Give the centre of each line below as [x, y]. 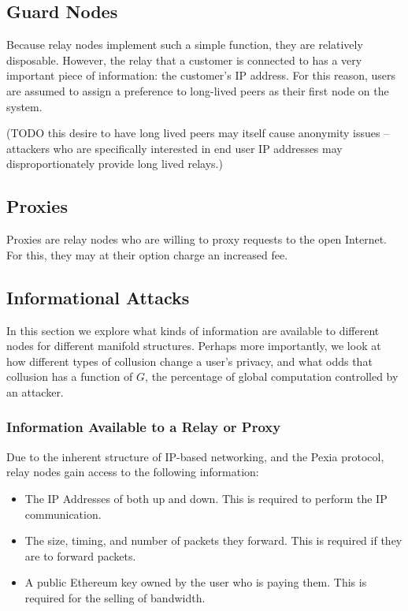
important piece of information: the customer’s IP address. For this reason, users [201, 75]
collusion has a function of [70, 376]
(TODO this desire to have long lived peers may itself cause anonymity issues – [198, 133]
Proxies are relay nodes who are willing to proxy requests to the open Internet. [197, 239]
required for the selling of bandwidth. [115, 597]
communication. [63, 514]
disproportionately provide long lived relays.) [115, 164]
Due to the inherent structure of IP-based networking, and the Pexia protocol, [195, 456]
